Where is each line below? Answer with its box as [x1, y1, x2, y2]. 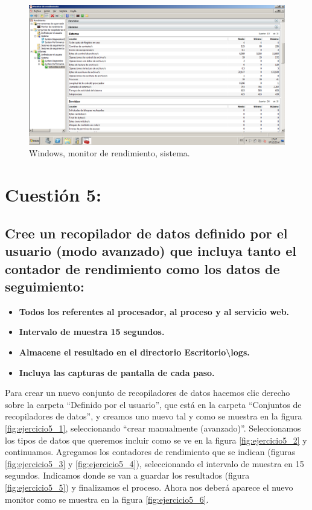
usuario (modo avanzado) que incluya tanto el [5, 241, 296, 260]
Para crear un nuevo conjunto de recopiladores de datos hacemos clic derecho [5, 386, 290, 399]
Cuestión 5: [5, 182, 101, 207]
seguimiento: [5, 277, 84, 295]
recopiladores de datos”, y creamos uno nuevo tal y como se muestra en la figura [5, 410, 302, 422]
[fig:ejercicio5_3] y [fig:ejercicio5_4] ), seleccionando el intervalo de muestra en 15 [5, 457, 304, 470]
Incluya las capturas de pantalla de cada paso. [19, 366, 215, 378]
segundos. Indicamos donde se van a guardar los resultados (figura [5, 469, 250, 482]
